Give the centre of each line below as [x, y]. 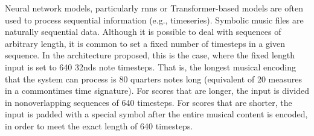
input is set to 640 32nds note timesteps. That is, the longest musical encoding [151, 66]
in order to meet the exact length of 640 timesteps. [99, 125]
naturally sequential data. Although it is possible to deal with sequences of [143, 32]
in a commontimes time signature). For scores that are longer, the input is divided [157, 91]
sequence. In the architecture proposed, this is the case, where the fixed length [150, 55]
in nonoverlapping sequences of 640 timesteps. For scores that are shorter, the [149, 102]
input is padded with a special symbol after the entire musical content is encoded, [156, 114]
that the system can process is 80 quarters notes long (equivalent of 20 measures [153, 79]
